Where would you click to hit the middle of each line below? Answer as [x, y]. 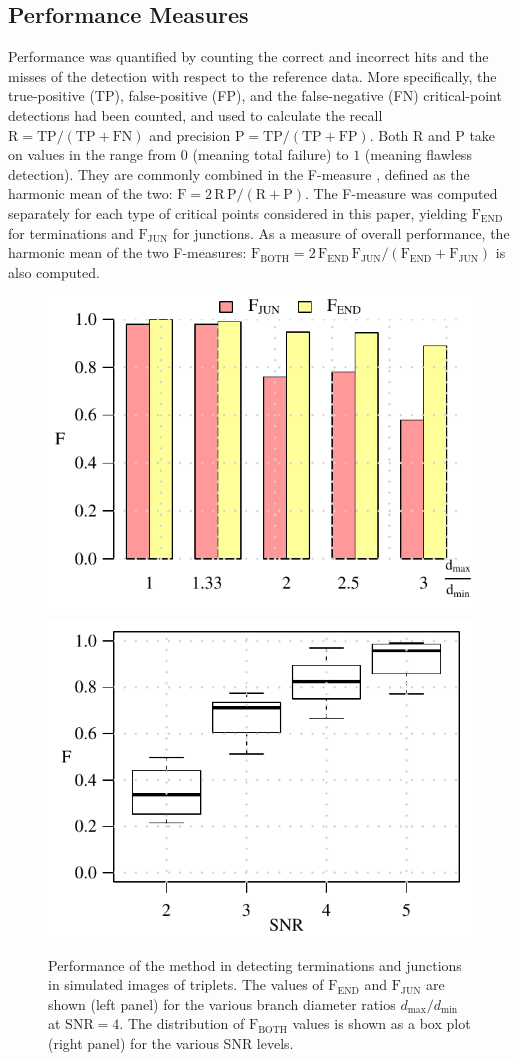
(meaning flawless [418, 154]
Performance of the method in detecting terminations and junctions [255, 964]
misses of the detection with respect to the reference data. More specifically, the [252, 75]
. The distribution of [182, 1023]
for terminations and [71, 232]
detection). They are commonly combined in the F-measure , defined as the [239, 173]
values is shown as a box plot [381, 1023]
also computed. [54, 271]
